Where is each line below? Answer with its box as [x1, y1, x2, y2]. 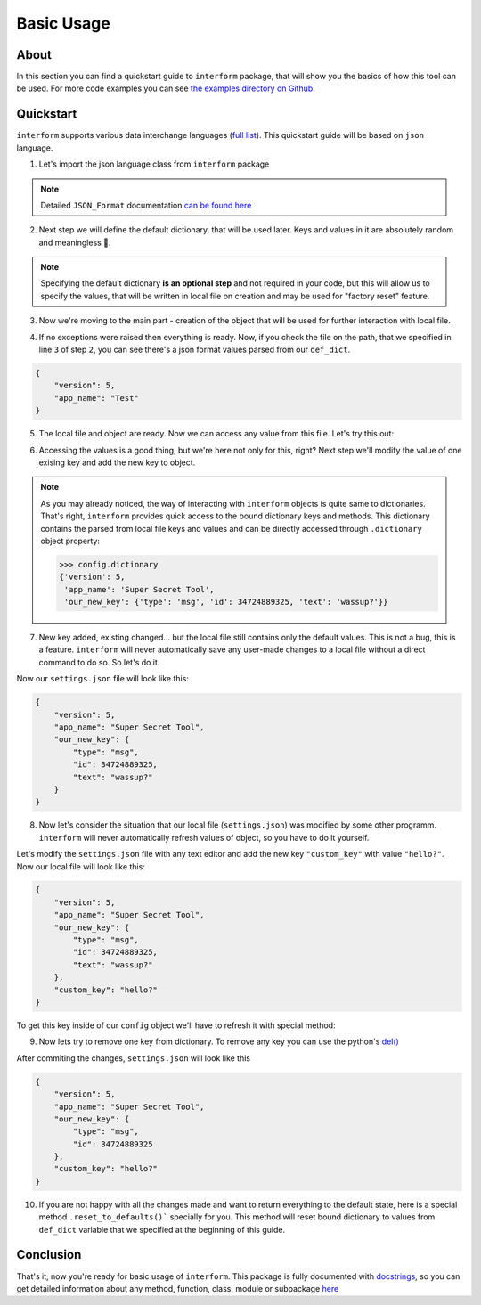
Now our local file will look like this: [16, 860, 146, 872]
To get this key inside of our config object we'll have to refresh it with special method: [16, 1020, 336, 1031]
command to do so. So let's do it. [38, 657, 160, 667]
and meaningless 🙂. [38, 237, 111, 248]
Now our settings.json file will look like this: [16, 673, 189, 684]
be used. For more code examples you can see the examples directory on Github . [16, 83, 315, 94]
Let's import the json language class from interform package [38, 159, 270, 169]
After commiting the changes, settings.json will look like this [16, 1052, 251, 1064]
